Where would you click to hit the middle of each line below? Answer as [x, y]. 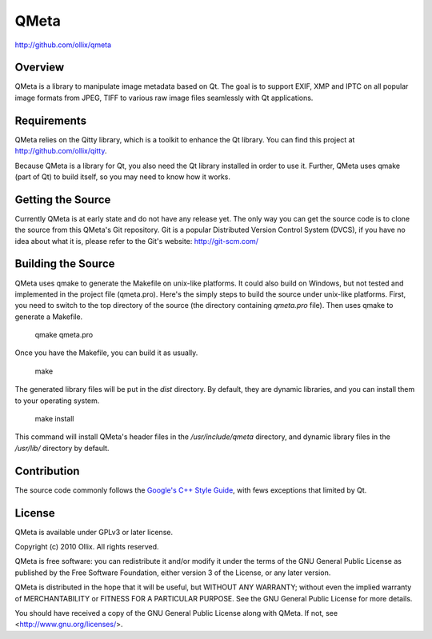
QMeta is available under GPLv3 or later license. [94, 532]
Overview [40, 68]
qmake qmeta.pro [64, 335]
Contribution [47, 471]
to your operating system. [57, 401]
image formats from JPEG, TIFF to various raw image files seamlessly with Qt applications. [164, 98]
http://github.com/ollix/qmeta [63, 45]
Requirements [51, 120]
